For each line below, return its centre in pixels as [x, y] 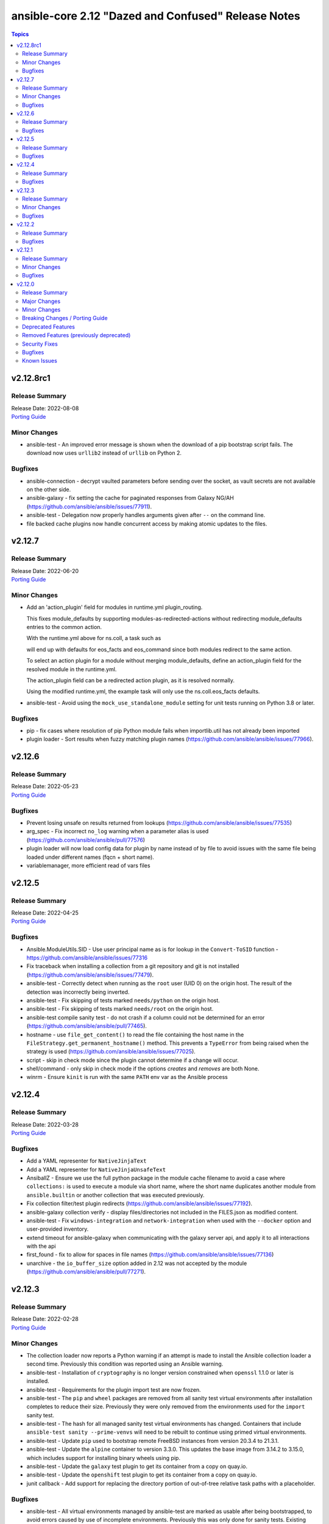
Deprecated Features [49, 327]
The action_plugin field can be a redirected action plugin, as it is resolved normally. [130, 680]
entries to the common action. [64, 627]
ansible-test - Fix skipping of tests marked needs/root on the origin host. [120, 1009]
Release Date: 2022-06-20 [45, 571]
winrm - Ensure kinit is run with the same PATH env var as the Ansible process [127, 1077]
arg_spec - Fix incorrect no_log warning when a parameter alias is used [118, 831]
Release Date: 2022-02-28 [45, 1319]
